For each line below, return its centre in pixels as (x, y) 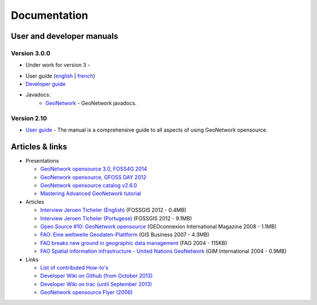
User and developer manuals (65, 36)
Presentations (42, 160)
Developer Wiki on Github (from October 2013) (96, 276)
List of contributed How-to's (74, 268)
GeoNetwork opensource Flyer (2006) (87, 292)
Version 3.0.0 (31, 53)
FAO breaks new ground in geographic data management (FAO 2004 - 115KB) (134, 243)
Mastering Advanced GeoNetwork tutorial (90, 193)
